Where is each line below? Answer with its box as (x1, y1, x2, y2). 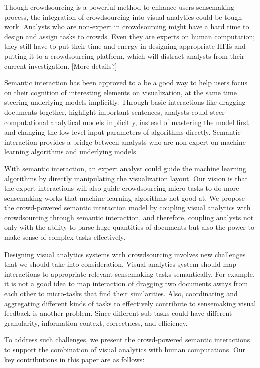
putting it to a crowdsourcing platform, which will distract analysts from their (4, 50, 245, 61)
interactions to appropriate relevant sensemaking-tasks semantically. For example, (4, 268, 255, 279)
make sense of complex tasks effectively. (4, 232, 126, 242)
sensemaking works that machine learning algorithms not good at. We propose (4, 192, 245, 203)
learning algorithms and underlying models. (4, 146, 138, 157)
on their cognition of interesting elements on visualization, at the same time (4, 87, 237, 97)
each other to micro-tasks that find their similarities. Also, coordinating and (4, 288, 238, 299)
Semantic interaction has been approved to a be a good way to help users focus (4, 77, 247, 88)
